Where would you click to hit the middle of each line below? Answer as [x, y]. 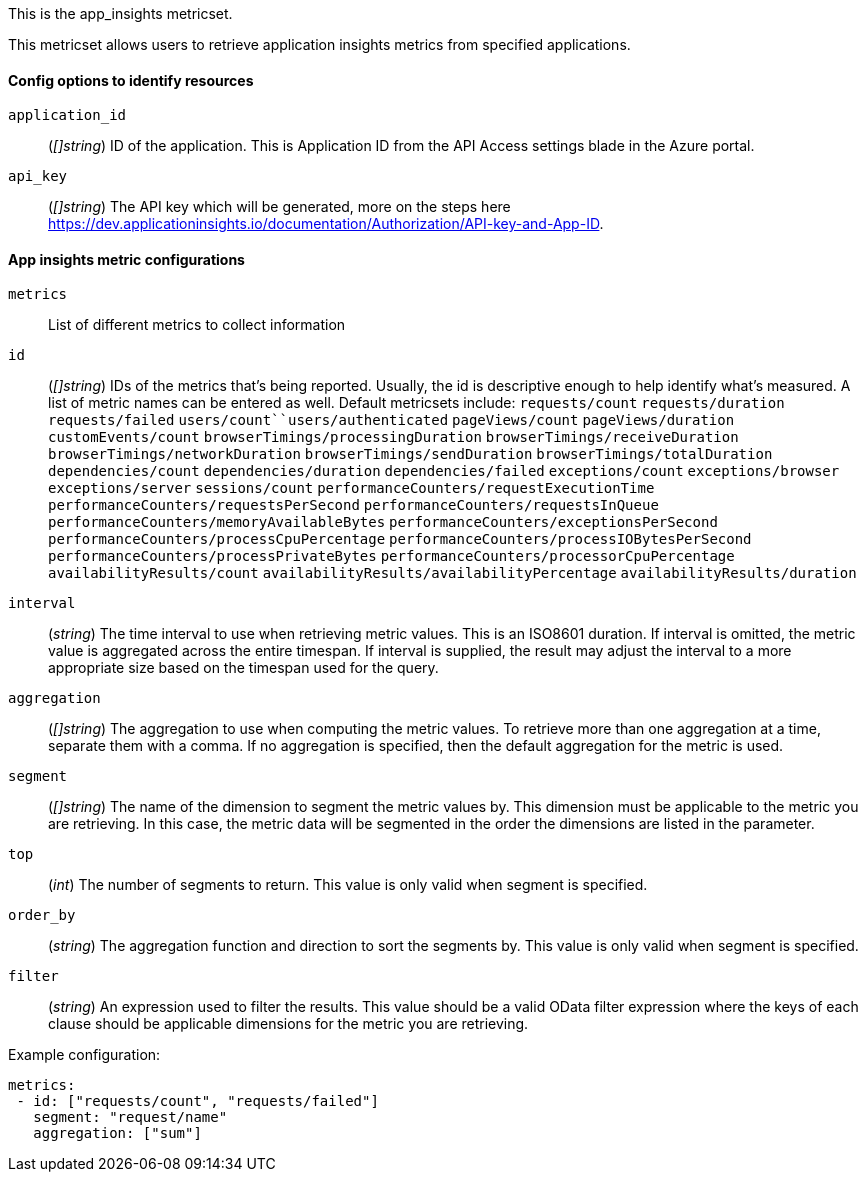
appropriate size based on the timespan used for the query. [243, 668]
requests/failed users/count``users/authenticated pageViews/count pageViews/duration [391, 420]
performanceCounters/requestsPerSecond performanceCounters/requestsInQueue [353, 505]
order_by [42, 915]
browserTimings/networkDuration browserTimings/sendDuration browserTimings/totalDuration [410, 454]
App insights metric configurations [126, 259]
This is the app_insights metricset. [120, 13]
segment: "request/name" [130, 1117]
